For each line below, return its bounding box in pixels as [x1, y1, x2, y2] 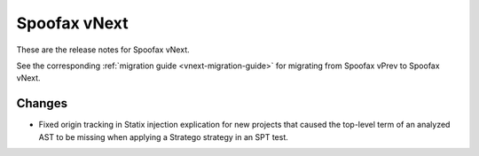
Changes [16, 96, 68, 111]
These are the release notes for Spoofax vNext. [16, 44, 190, 55]
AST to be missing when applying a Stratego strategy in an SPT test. [38, 131, 288, 142]
